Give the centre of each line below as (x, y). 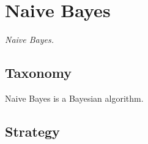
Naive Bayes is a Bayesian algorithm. (74, 98)
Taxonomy (39, 73)
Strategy (32, 131)
